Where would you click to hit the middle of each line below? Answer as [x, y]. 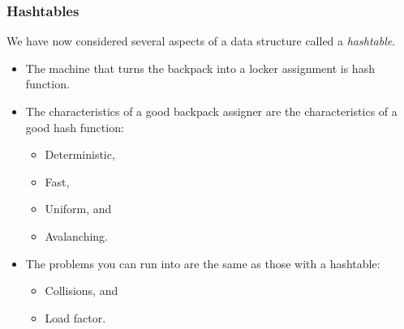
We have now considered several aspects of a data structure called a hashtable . [201, 41]
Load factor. [75, 317]
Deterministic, [80, 154]
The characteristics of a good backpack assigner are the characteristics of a [211, 111]
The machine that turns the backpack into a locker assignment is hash [200, 68]
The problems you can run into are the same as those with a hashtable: [203, 263]
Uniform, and [78, 209]
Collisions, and [82, 291]
